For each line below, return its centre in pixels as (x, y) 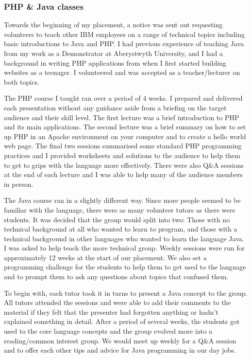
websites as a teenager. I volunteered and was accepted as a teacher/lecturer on (122, 72)
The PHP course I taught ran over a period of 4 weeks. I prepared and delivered (123, 98)
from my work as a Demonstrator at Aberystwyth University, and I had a (114, 53)
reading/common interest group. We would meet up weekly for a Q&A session (120, 340)
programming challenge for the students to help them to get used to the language (125, 267)
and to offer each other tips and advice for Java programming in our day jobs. (120, 350)
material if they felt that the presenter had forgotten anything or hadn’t (111, 312)
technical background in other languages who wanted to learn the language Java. (124, 238)
